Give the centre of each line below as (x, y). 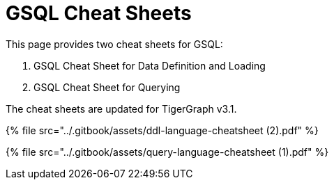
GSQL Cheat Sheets (99, 13)
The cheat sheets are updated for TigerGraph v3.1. (121, 108)
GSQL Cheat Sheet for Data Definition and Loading (150, 65)
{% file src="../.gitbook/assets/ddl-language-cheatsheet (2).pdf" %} (162, 130)
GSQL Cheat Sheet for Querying (107, 87)
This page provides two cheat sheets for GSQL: (114, 44)
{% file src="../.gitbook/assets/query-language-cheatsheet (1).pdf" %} (167, 152)
